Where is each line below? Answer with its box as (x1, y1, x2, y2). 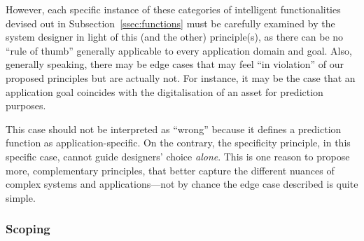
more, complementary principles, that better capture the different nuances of (6, 163, 335, 177)
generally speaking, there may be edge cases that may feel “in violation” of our (6, 57, 344, 71)
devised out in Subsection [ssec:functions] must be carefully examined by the (6, 15, 335, 30)
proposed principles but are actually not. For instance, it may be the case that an (6, 70, 356, 85)
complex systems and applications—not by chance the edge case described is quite (6, 177, 358, 191)
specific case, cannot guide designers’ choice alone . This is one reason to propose (6, 149, 350, 163)
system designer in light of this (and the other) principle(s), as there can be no (6, 29, 344, 44)
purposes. (6, 98, 46, 113)
